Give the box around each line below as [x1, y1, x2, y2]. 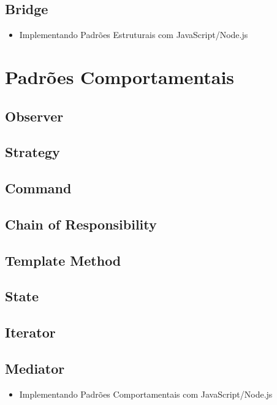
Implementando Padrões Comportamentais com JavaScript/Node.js [19, 387, 273, 400]
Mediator [5, 359, 65, 378]
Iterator [5, 323, 56, 342]
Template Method [5, 250, 121, 269]
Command [5, 179, 72, 198]
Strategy [5, 142, 60, 161]
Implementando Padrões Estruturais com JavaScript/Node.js [19, 28, 248, 41]
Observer [5, 106, 64, 125]
